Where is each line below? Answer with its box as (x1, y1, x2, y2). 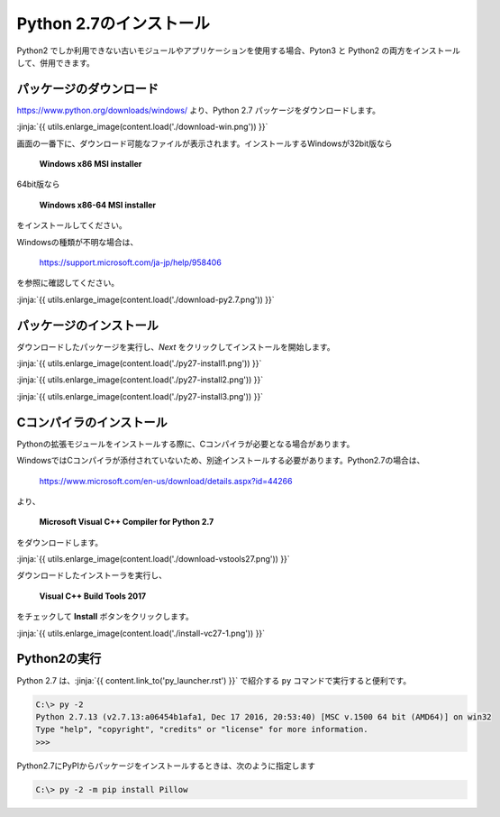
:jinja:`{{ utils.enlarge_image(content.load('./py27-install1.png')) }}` (16, 358, 262, 369)
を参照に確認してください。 (16, 278, 120, 289)
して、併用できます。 (16, 57, 95, 68)
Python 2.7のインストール (16, 14, 211, 33)
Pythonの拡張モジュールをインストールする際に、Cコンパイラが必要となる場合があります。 (16, 438, 355, 449)
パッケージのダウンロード (16, 81, 159, 96)
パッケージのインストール (16, 317, 159, 333)
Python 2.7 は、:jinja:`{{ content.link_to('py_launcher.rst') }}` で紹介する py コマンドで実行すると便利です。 (16, 675, 412, 685)
